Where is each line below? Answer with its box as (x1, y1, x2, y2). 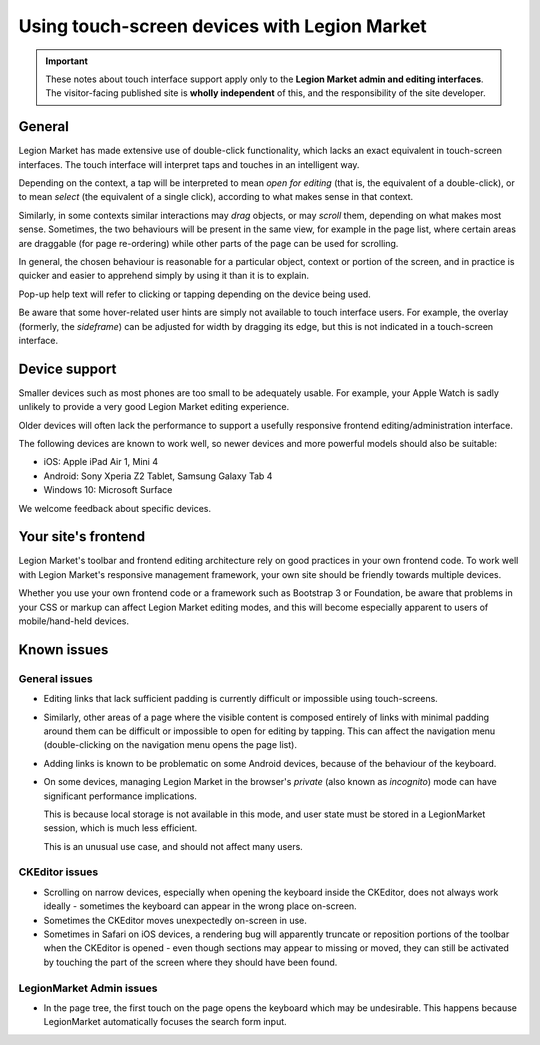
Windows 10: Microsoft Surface (43, 484, 173, 496)
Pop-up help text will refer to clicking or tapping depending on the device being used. (18, 288, 372, 300)
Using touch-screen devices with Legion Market (18, 15, 427, 37)
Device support (18, 360, 117, 377)
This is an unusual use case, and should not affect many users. (43, 840, 304, 852)
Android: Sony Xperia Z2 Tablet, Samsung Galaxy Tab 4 (43, 470, 273, 482)
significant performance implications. (43, 790, 197, 802)
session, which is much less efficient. (43, 822, 198, 834)
